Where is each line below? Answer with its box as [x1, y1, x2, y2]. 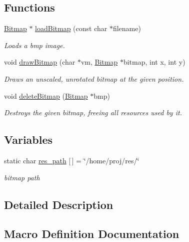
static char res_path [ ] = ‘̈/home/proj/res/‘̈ [4, 155, 139, 165]
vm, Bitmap [80, 57, 118, 67]
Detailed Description [4, 196, 113, 212]
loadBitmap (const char [35, 23, 107, 34]
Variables [4, 132, 53, 147]
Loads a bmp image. [4, 40, 65, 50]
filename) [112, 23, 141, 34]
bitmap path [4, 172, 40, 182]
